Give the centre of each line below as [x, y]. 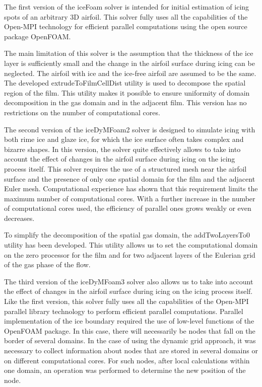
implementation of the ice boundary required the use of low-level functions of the [129, 321]
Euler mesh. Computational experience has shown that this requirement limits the [131, 188]
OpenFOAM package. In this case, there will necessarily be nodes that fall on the [130, 330]
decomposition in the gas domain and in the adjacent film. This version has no [125, 102]
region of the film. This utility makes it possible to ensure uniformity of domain [127, 92]
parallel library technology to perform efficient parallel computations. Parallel [124, 311]
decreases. [19, 218]
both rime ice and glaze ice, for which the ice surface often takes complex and [124, 139]
